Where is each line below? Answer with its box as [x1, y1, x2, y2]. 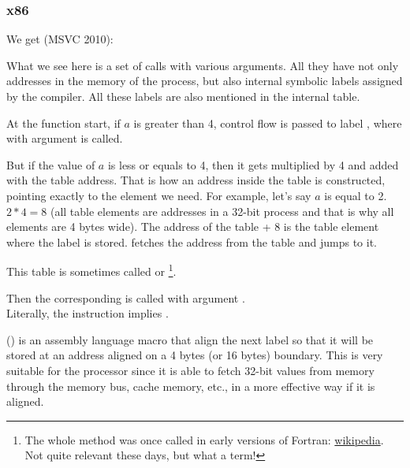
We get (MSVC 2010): [6, 31, 114, 47]
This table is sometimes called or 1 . [6, 261, 177, 279]
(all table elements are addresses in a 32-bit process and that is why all [50, 202, 394, 219]
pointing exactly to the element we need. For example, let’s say [6, 187, 311, 203]
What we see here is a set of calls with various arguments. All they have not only [6, 57, 399, 73]
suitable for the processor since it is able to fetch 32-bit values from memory [6, 362, 375, 378]
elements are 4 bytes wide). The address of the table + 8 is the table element [6, 218, 379, 235]
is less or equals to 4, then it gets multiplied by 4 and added [107, 156, 399, 173]
